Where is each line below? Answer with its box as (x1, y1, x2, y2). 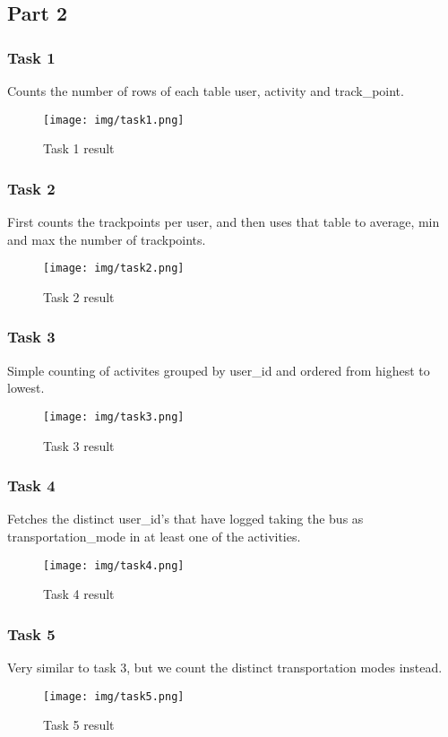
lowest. (7, 378, 45, 397)
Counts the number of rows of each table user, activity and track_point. (7, 82, 404, 100)
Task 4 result (43, 585, 115, 603)
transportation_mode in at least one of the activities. (7, 526, 301, 545)
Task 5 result (43, 715, 115, 734)
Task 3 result (43, 436, 115, 455)
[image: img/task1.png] (43, 113, 185, 126)
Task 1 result (43, 139, 115, 158)
